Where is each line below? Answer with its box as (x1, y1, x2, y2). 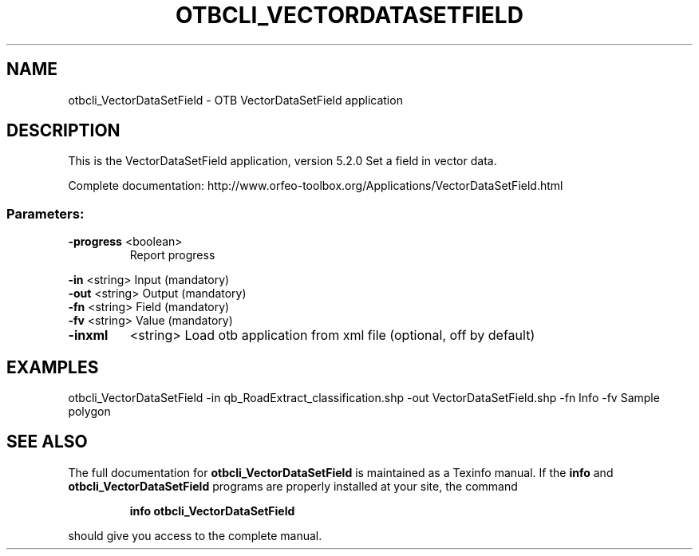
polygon (68, 404, 111, 419)
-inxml (68, 327, 109, 344)
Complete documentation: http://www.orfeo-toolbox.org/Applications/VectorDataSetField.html (68, 179, 563, 193)
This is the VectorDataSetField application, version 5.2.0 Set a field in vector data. (68, 154, 497, 168)
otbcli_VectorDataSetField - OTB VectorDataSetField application (68, 93, 403, 107)
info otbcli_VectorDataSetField (129, 503, 295, 518)
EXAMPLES (6, 357, 99, 377)
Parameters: (6, 205, 85, 222)
